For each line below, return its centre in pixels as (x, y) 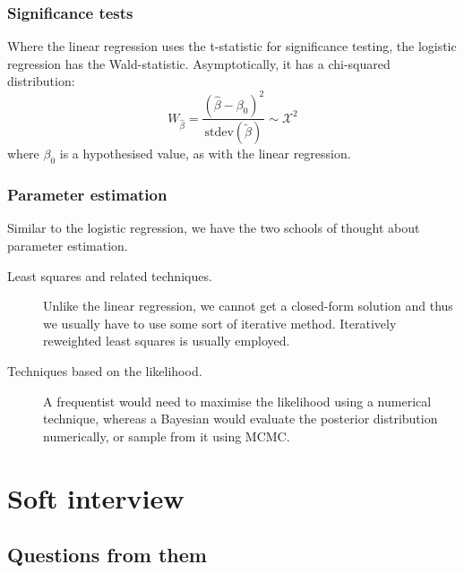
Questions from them (107, 555)
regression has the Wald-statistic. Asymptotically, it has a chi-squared (199, 63)
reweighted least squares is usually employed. (167, 341)
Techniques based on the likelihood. (105, 370)
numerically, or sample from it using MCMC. (167, 436)
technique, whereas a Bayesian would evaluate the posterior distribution (241, 419)
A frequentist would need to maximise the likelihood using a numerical (237, 401)
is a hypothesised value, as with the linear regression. (205, 154)
